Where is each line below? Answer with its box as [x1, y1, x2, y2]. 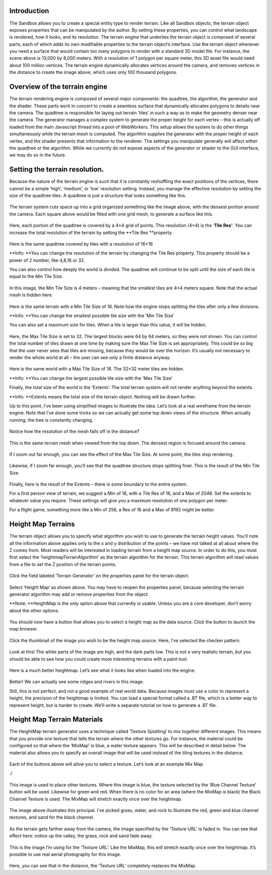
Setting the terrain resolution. [9, 165, 104, 174]
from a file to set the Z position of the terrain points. [9, 561, 117, 567]
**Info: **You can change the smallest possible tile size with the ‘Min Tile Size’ [9, 312, 175, 319]
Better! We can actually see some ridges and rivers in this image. [9, 679, 144, 685]
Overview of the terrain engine [9, 83, 108, 91]
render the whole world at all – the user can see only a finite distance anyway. [9, 355, 171, 360]
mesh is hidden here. [9, 292, 53, 298]
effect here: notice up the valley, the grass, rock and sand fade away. [9, 833, 153, 839]
